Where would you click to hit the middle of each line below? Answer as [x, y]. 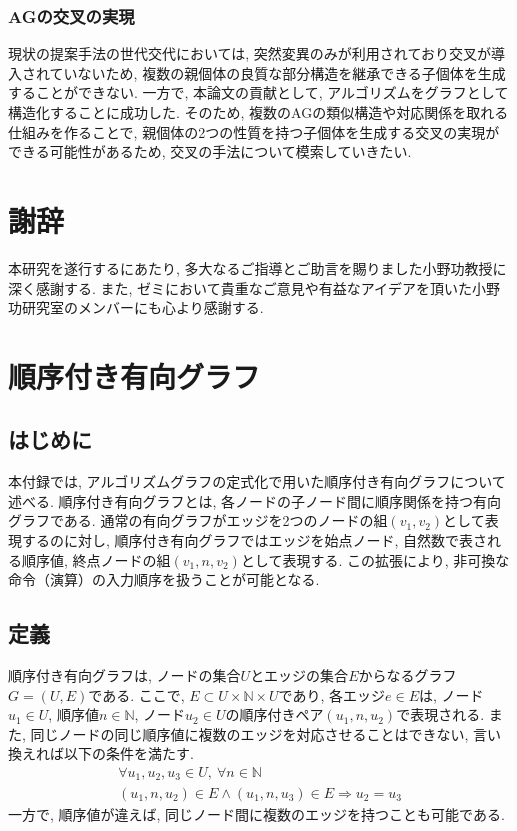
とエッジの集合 [299, 675]
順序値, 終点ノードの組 [96, 559]
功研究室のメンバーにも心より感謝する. [136, 307]
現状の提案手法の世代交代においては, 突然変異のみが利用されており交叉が [250, 53]
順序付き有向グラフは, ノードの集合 [124, 675]
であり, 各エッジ [332, 694]
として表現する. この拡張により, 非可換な [375, 559]
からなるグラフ [407, 675]
